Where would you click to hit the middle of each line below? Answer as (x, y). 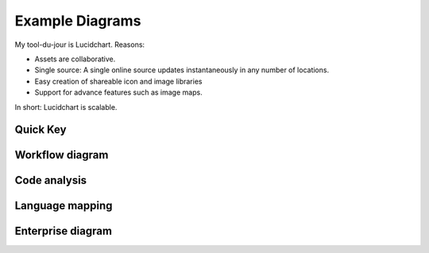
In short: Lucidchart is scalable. (66, 107)
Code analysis (51, 180)
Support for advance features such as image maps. (118, 92)
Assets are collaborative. (75, 59)
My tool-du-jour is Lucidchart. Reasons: (80, 45)
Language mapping (64, 206)
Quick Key (41, 130)
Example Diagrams (78, 21)
